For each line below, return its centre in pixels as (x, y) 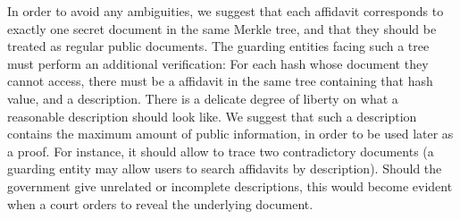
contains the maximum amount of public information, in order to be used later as (230, 134)
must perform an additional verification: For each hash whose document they (218, 63)
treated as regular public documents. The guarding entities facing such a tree (218, 46)
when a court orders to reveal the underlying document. (160, 203)
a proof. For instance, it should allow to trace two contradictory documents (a (221, 151)
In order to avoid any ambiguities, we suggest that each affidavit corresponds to (226, 11)
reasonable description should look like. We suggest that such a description (212, 116)
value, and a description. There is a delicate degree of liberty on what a (203, 98)
